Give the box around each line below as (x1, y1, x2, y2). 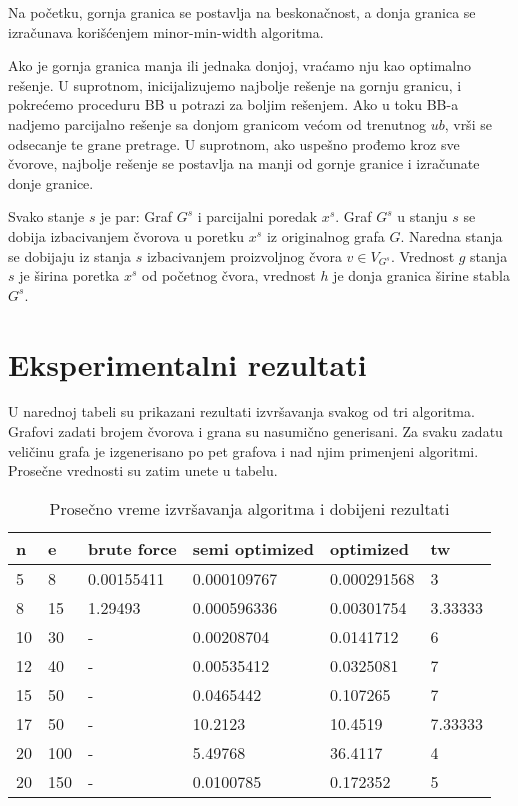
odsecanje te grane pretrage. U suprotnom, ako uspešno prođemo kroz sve (8, 133, 460, 154)
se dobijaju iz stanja (8, 245, 132, 266)
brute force (88, 536, 177, 560)
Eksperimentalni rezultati (8, 343, 367, 384)
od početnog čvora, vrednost (142, 265, 316, 286)
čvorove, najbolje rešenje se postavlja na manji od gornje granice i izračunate (8, 153, 480, 174)
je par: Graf (100, 206, 172, 227)
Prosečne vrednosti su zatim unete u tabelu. (8, 460, 278, 481)
